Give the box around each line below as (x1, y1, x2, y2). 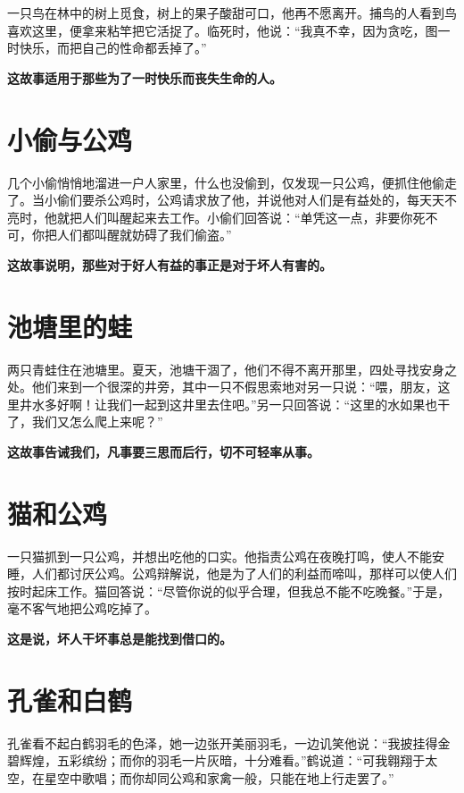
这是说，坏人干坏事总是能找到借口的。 (7, 629, 232, 648)
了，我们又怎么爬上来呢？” (7, 412, 163, 431)
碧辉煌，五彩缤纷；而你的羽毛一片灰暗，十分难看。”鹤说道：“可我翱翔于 (7, 751, 426, 770)
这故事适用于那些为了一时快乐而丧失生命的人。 (7, 68, 282, 87)
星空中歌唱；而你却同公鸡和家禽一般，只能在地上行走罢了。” (44, 768, 394, 787)
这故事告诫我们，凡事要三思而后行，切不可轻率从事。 (7, 442, 319, 460)
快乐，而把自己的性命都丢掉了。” (19, 38, 207, 57)
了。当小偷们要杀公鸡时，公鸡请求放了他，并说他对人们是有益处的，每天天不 (7, 190, 457, 209)
